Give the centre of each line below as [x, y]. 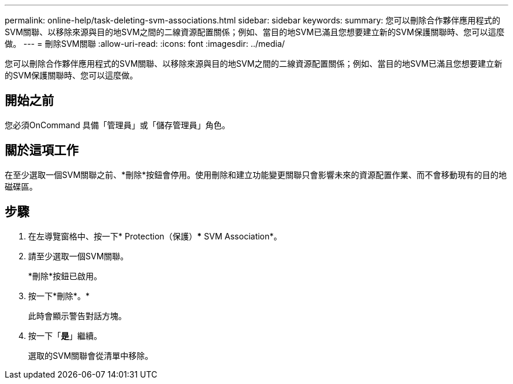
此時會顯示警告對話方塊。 [77, 316]
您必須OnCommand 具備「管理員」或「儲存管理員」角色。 [117, 125]
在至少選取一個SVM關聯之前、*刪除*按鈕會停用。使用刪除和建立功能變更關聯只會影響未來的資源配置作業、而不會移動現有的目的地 [256, 174]
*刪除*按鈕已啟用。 [65, 276]
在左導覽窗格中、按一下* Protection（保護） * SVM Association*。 [155, 236]
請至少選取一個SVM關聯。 [78, 256]
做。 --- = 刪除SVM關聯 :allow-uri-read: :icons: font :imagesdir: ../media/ [145, 44]
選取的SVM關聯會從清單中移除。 [91, 355]
